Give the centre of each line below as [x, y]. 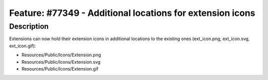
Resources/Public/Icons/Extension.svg [61, 62]
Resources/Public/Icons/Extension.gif [60, 69]
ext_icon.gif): [23, 46]
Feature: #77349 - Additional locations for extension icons [132, 13]
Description [29, 26]
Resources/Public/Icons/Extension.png [61, 55]
